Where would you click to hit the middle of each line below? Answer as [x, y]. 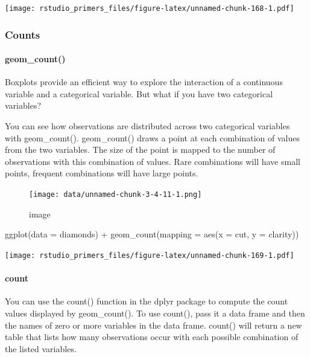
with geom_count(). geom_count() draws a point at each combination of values [153, 137]
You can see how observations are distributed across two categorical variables [147, 126]
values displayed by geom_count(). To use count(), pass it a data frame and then [155, 313]
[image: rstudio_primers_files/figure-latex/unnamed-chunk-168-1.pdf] [150, 8]
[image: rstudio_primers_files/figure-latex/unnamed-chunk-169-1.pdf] [150, 255]
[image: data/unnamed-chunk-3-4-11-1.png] [115, 195]
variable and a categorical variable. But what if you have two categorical [139, 93]
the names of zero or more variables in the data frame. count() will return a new [153, 325]
